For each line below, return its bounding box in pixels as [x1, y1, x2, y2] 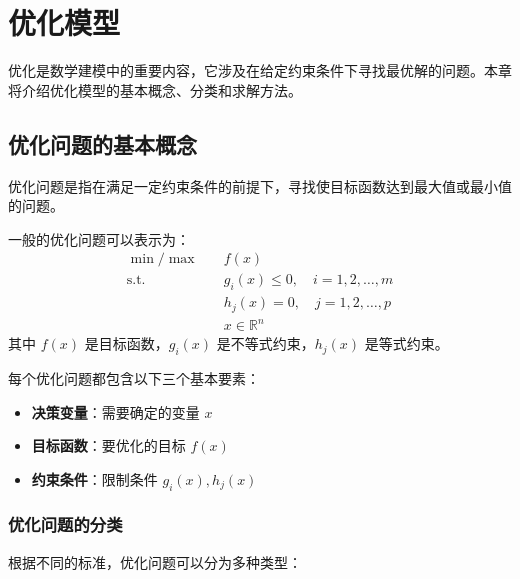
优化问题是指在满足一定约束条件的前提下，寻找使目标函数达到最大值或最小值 [8, 175, 512, 196]
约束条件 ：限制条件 [31, 468, 158, 489]
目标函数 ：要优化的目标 [31, 435, 186, 456]
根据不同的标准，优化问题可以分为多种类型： [8, 551, 302, 572]
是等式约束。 [364, 333, 449, 354]
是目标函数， [84, 333, 169, 354]
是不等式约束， [216, 333, 315, 354]
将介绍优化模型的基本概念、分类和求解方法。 [8, 79, 302, 100]
